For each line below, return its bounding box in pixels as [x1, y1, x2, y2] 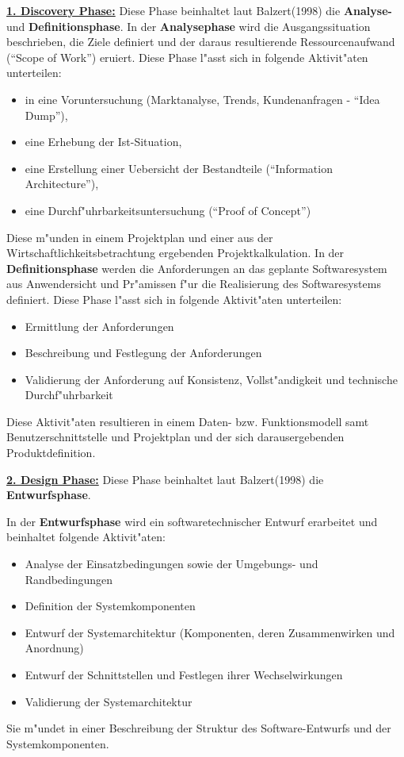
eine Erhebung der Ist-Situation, [25, 133, 182, 150]
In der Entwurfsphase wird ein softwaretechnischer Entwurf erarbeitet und [6, 513, 378, 529]
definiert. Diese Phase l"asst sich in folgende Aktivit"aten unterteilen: [6, 290, 342, 307]
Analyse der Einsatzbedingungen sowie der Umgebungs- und [25, 555, 318, 572]
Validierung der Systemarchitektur [25, 693, 192, 709]
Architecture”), [25, 175, 99, 192]
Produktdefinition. [6, 444, 96, 461]
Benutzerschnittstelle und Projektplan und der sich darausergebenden [6, 428, 345, 445]
